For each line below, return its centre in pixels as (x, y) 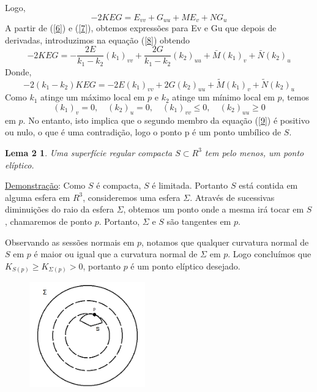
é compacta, (119, 185)
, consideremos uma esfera (132, 197)
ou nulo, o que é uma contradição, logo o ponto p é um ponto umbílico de (143, 132)
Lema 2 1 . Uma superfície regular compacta (89, 152)
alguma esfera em (38, 197)
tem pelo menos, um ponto (254, 152)
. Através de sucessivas (232, 197)
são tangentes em (199, 221)
